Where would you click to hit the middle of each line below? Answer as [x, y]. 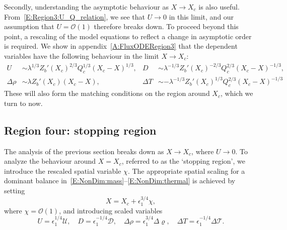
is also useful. [219, 7]
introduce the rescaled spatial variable [63, 170]
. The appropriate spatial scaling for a [186, 170]
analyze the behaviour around [50, 161]
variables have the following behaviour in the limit [82, 55]
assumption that [29, 26]
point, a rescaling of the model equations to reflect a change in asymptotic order [128, 36]
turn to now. [23, 103]
